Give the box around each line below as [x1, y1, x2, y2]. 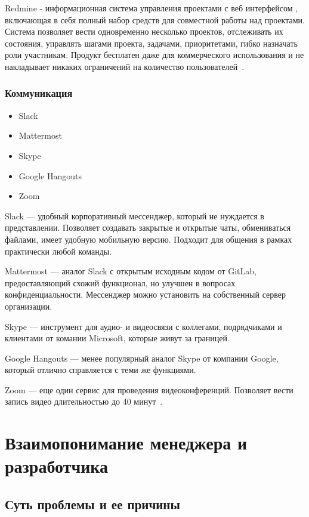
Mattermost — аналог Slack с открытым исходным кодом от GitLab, [5, 265, 257, 277]
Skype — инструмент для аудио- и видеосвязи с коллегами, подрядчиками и [5, 320, 282, 332]
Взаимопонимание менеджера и [5, 430, 248, 455]
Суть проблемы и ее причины [5, 495, 180, 513]
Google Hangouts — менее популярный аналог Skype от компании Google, [5, 351, 279, 364]
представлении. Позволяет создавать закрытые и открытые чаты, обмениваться [5, 221, 291, 234]
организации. [5, 299, 52, 312]
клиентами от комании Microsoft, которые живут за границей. [5, 332, 230, 344]
